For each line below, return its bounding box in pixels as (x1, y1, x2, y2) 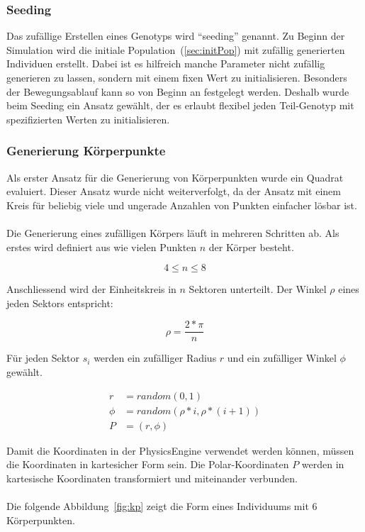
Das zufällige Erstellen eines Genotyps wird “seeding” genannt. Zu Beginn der (6, 28, 345, 43)
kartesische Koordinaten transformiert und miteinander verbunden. (6, 470, 298, 485)
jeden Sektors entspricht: (6, 295, 113, 310)
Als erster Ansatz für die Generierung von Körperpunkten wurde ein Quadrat (6, 170, 344, 184)
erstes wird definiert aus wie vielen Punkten (6, 239, 197, 254)
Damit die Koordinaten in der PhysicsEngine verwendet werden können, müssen (6, 443, 354, 458)
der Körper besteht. (208, 239, 294, 254)
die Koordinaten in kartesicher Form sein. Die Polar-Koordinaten (6, 457, 289, 472)
